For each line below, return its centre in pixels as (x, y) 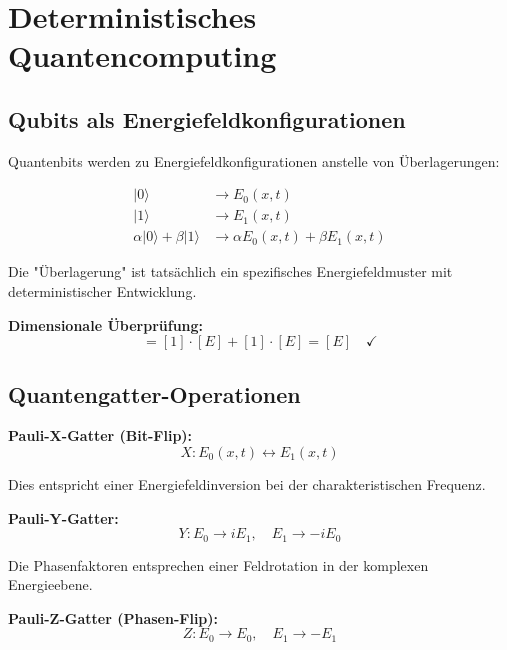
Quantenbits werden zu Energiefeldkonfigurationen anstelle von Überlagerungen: (254, 160)
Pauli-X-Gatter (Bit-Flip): (100, 435)
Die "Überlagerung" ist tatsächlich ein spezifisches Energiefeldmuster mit (230, 271)
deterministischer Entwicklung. (102, 291)
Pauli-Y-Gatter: (63, 517)
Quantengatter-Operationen (154, 393)
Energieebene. (50, 584)
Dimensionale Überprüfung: (106, 324)
